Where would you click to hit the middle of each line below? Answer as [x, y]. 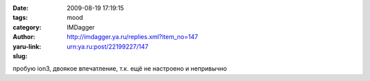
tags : [20, 18]
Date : [21, 8]
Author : [24, 37]
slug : [20, 56]
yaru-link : [27, 46]
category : [27, 27]
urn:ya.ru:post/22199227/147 [108, 46]
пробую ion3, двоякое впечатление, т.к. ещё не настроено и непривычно [120, 69]
